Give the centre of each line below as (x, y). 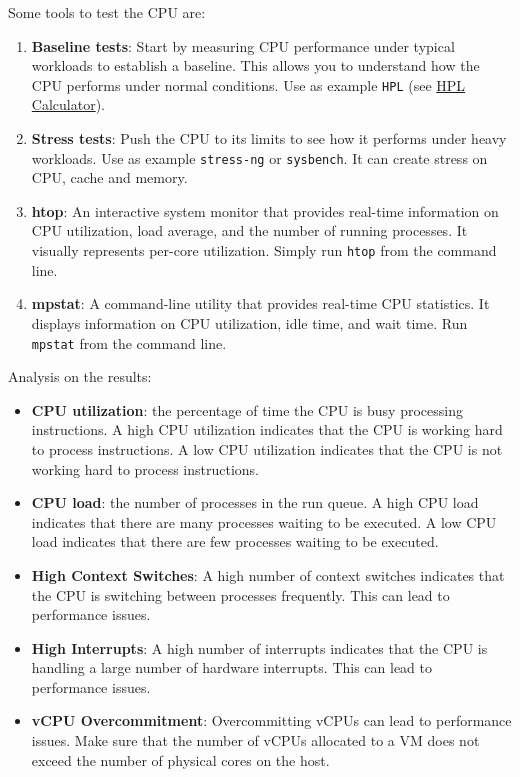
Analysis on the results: (80, 376)
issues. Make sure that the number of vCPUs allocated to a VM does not (255, 740)
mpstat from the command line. (129, 342)
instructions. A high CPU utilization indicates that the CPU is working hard (267, 429)
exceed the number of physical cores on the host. (180, 759)
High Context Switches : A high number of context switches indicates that (268, 574)
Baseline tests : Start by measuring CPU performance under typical (243, 45)
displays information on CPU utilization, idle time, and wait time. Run (249, 322)
